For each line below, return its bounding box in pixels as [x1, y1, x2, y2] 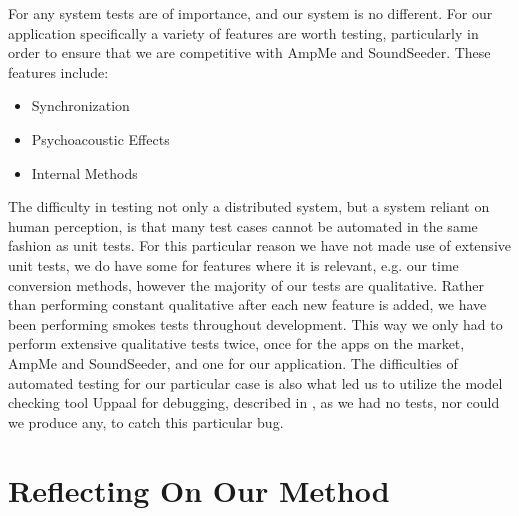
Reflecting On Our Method [8, 470, 390, 511]
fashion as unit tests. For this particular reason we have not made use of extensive [8, 235, 511, 256]
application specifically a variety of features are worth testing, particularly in [8, 22, 479, 43]
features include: [8, 61, 109, 82]
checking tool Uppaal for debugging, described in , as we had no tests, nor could [8, 392, 500, 413]
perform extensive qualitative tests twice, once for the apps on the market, [8, 333, 465, 354]
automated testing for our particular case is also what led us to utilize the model [8, 372, 503, 393]
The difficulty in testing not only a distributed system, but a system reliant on [8, 196, 490, 217]
